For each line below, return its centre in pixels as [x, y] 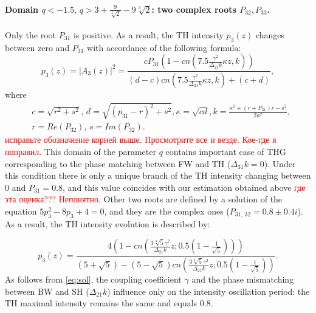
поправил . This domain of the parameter [81, 151]
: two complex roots [194, 9]
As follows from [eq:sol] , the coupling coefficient [93, 279]
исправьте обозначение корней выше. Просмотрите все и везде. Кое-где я [141, 139]
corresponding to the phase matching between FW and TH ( [118, 163]
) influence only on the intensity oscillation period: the [208, 291]
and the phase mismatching [243, 279]
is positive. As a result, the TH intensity [148, 34]
